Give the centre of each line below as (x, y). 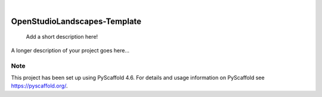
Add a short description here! (62, 37)
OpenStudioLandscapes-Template (76, 21)
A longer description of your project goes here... (70, 50)
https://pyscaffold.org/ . (39, 86)
